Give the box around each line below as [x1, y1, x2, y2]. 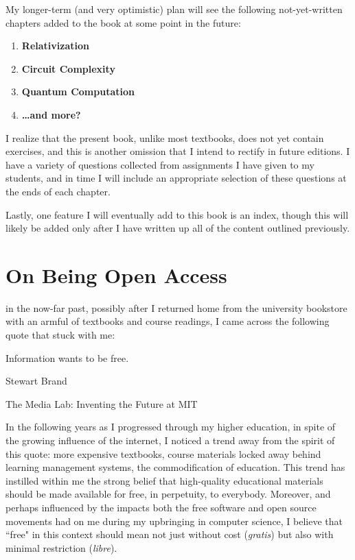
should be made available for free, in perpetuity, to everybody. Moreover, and [5, 487, 331, 501]
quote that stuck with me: [5, 328, 115, 342]
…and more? [21, 107, 81, 121]
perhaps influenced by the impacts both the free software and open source [5, 500, 317, 514]
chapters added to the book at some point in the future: [5, 15, 241, 29]
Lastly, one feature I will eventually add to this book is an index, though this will [5, 207, 349, 221]
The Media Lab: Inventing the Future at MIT [5, 396, 198, 411]
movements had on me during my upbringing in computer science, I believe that [5, 513, 343, 528]
